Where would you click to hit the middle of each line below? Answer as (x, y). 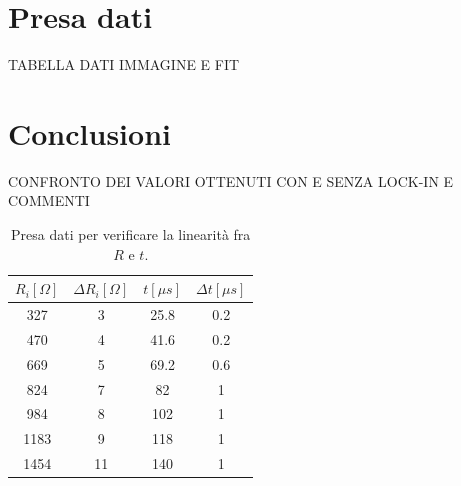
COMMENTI (49, 200)
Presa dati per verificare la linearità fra (131, 234)
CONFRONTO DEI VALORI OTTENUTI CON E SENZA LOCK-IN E (231, 180)
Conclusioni (89, 132)
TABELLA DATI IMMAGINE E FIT (124, 64)
